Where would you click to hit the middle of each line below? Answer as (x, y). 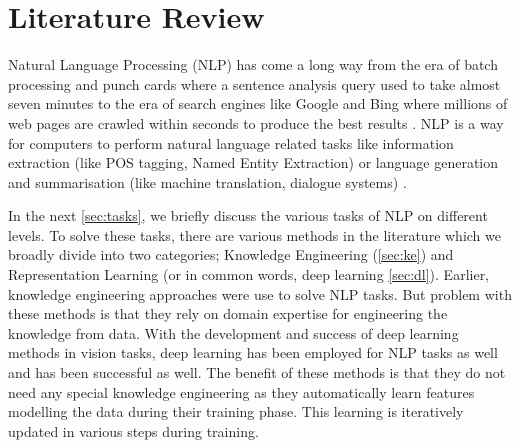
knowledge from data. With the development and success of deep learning (233, 332)
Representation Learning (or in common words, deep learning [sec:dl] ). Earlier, (249, 274)
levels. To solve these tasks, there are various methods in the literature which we (254, 234)
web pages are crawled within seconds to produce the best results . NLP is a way (256, 122)
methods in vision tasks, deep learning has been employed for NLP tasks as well (253, 352)
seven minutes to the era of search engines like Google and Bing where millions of (258, 103)
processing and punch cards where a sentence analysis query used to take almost (254, 83)
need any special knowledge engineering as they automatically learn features (241, 391)
